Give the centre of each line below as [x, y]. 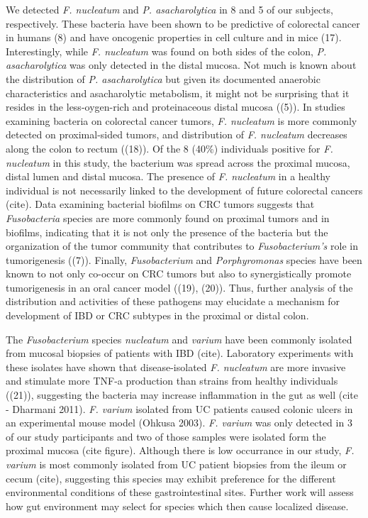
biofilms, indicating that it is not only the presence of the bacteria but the [167, 232]
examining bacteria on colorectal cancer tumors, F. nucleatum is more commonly [182, 120]
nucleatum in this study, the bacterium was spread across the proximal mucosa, [178, 162]
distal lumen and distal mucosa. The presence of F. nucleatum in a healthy [168, 176]
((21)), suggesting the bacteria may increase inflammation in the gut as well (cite [182, 395]
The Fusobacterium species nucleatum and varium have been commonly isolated [179, 339]
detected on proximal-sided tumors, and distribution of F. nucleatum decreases [177, 134]
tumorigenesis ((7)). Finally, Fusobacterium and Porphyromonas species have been [184, 259]
